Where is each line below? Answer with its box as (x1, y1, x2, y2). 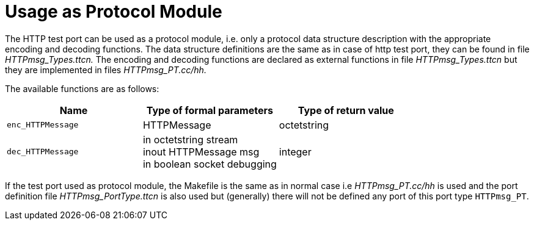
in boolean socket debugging (142, 157, 277, 170)
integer (279, 145, 312, 158)
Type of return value (298, 104, 394, 116)
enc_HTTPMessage (7, 120, 79, 130)
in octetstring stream (142, 133, 238, 146)
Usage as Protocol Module (5, 1, 222, 22)
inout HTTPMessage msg (142, 145, 260, 158)
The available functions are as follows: (5, 83, 159, 94)
